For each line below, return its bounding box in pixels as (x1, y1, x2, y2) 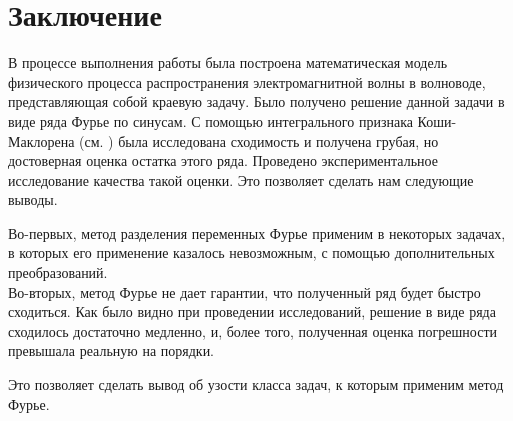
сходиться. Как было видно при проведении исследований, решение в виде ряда (8, 301, 496, 322)
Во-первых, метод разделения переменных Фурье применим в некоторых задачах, (8, 222, 506, 243)
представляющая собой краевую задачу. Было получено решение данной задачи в (8, 91, 505, 112)
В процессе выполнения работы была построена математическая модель (8, 52, 448, 73)
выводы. (8, 189, 58, 210)
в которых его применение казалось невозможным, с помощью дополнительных (8, 242, 495, 263)
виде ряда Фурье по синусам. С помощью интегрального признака (8, 110, 413, 131)
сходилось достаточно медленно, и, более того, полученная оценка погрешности (8, 320, 497, 341)
